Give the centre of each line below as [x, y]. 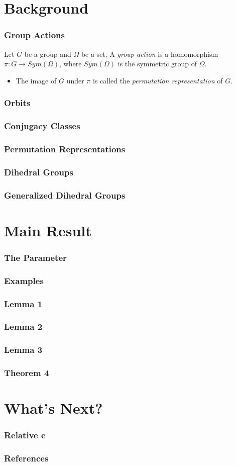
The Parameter [35, 257]
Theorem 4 [27, 373]
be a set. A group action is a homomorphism [150, 54]
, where [71, 64]
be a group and [48, 54]
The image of [36, 80]
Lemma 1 [23, 303]
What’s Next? [53, 408]
